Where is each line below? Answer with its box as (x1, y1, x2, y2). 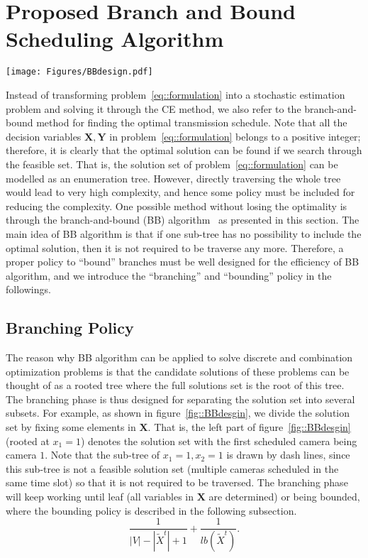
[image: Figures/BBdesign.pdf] (6, 67, 153, 77)
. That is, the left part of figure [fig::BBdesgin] (147, 420, 351, 434)
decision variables (6, 128, 82, 143)
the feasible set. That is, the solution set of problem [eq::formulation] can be (6, 156, 338, 171)
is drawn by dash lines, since (226, 447, 350, 462)
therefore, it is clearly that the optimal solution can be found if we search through (6, 143, 362, 158)
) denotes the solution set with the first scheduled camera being (80, 433, 357, 448)
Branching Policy (6, 317, 134, 339)
